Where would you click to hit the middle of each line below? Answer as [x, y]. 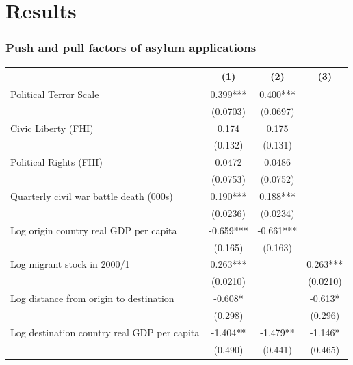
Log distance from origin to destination [92, 298]
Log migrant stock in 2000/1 [70, 264]
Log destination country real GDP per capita [105, 332]
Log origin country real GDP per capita [94, 230]
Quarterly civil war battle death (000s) [92, 196]
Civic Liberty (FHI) [52, 128]
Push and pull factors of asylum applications [131, 48]
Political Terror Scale [55, 93]
